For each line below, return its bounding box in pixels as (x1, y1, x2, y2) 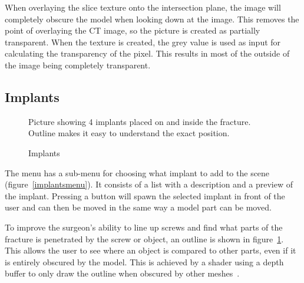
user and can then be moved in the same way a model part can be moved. (5, 201, 272, 213)
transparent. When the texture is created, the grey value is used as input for (5, 35, 281, 48)
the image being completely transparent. (5, 58, 151, 71)
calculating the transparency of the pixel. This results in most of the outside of (5, 47, 290, 60)
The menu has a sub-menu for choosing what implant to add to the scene (5, 166, 270, 179)
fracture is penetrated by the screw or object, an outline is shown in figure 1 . (5, 232, 284, 245)
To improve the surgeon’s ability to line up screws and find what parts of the (5, 221, 283, 233)
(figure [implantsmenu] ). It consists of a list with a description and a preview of (5, 178, 293, 190)
